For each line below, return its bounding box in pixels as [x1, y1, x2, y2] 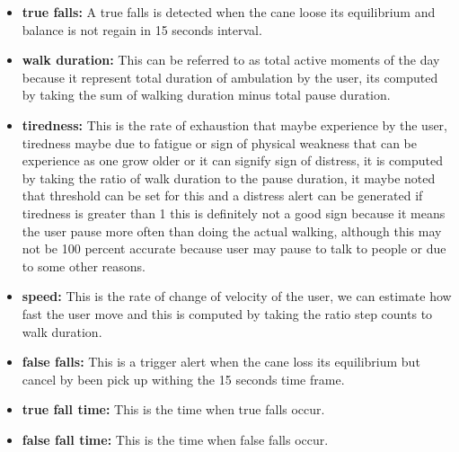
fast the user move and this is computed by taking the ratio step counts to [22, 304, 433, 323]
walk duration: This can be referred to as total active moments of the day [22, 50, 440, 69]
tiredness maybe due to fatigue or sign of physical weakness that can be [22, 133, 417, 152]
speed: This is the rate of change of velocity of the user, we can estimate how [22, 287, 452, 306]
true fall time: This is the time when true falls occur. [22, 400, 325, 419]
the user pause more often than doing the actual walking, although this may [22, 221, 442, 240]
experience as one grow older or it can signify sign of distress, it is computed [22, 151, 443, 170]
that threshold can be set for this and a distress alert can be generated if [22, 186, 423, 205]
